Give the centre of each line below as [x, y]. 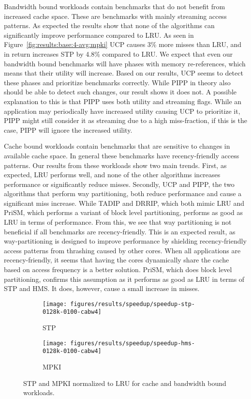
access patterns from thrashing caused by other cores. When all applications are [122, 250]
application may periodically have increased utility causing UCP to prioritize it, [122, 111]
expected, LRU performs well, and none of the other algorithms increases [112, 175]
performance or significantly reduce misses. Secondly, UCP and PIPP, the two [119, 184]
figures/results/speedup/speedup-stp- [133, 304]
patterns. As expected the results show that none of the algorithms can [109, 25]
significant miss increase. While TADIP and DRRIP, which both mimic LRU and [124, 203]
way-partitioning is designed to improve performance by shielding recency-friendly [125, 241]
